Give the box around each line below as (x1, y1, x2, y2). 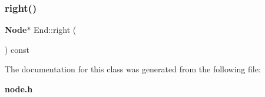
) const (5, 43, 30, 55)
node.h (5, 83, 33, 95)
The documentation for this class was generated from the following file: (5, 63, 261, 75)
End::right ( (34, 24, 77, 36)
